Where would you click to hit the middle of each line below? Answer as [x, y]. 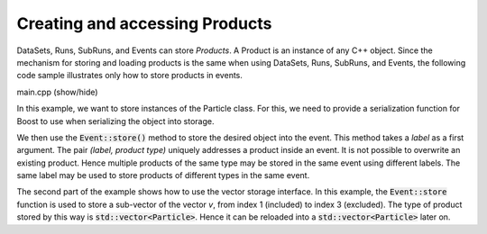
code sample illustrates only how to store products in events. [130, 76]
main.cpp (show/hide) [57, 92]
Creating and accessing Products [144, 23]
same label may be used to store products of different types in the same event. [163, 175]
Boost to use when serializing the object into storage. [115, 121]
